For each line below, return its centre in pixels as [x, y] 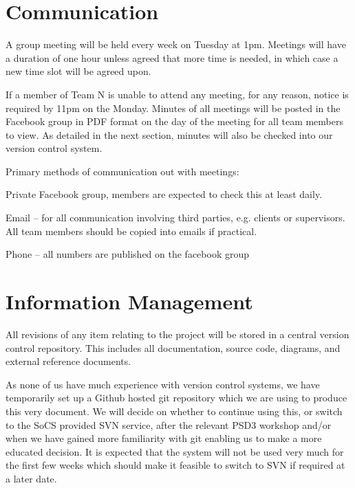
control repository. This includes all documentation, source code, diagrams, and [173, 347]
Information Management [129, 301]
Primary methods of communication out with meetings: [122, 171]
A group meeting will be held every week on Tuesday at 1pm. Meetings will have [176, 44]
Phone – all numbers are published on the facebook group [128, 254]
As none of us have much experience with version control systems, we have [163, 384]
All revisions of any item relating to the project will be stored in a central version [177, 334]
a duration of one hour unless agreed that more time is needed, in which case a [172, 57]
